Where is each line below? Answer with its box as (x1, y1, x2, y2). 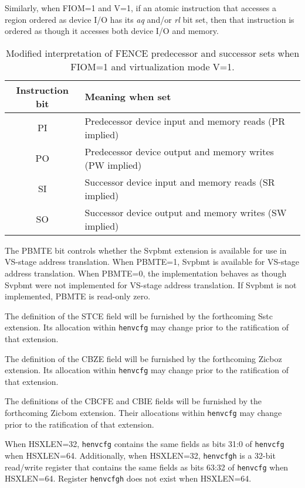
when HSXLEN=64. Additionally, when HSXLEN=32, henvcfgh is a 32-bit (5, 449, 276, 461)
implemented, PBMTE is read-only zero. (5, 290, 151, 302)
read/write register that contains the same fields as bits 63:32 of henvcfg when (5, 460, 289, 473)
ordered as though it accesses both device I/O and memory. (5, 25, 219, 37)
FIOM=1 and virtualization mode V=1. (70, 59, 235, 73)
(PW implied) (84, 158, 142, 172)
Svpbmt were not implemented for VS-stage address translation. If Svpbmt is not (5, 278, 297, 291)
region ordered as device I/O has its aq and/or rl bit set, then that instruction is (5, 13, 294, 25)
